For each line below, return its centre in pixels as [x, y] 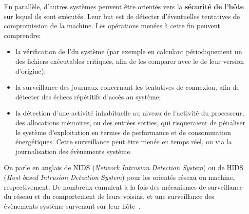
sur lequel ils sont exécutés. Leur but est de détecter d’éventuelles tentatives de [122, 16]
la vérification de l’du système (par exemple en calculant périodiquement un [129, 51]
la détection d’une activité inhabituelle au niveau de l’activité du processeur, [130, 113]
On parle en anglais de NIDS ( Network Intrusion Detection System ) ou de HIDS [124, 167]
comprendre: [22, 35]
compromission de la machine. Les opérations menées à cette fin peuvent [112, 26]
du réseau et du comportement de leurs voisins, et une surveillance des [109, 196]
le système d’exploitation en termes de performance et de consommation [123, 132]
